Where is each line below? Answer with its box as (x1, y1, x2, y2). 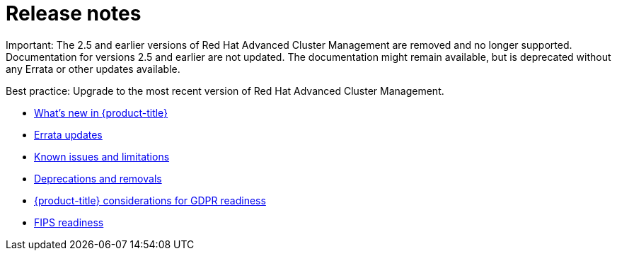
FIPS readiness (34, 216, 104, 228)
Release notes (6, 1, 142, 25)
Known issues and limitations (34, 150, 170, 163)
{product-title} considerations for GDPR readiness (34, 194, 266, 206)
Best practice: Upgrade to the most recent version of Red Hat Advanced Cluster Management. (6, 84, 444, 97)
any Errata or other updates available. (6, 62, 180, 75)
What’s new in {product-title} (34, 106, 168, 119)
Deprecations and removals (34, 172, 162, 185)
